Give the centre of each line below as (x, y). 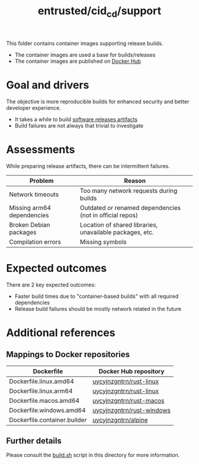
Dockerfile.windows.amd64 (47, 410)
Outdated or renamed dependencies (130, 208)
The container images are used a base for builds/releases (85, 55)
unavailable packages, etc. (117, 232)
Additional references (61, 333)
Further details (34, 441)
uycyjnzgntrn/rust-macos (129, 401)
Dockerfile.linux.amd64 (41, 381)
